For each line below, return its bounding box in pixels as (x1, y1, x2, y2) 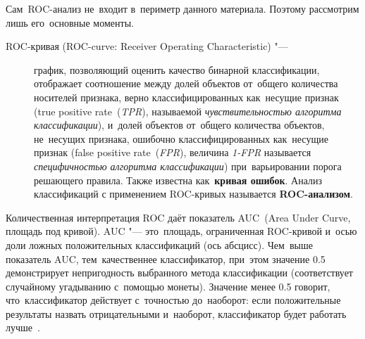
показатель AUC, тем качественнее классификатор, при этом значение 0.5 (6, 251, 326, 266)
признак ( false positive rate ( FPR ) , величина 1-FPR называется (34, 145, 311, 160)
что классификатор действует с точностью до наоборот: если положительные (6, 293, 341, 307)
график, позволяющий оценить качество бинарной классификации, (34, 62, 320, 77)
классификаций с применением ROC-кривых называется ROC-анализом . (34, 186, 353, 201)
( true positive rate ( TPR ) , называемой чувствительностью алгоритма (34, 103, 342, 118)
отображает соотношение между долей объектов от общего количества (34, 76, 338, 91)
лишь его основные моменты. (6, 15, 134, 30)
